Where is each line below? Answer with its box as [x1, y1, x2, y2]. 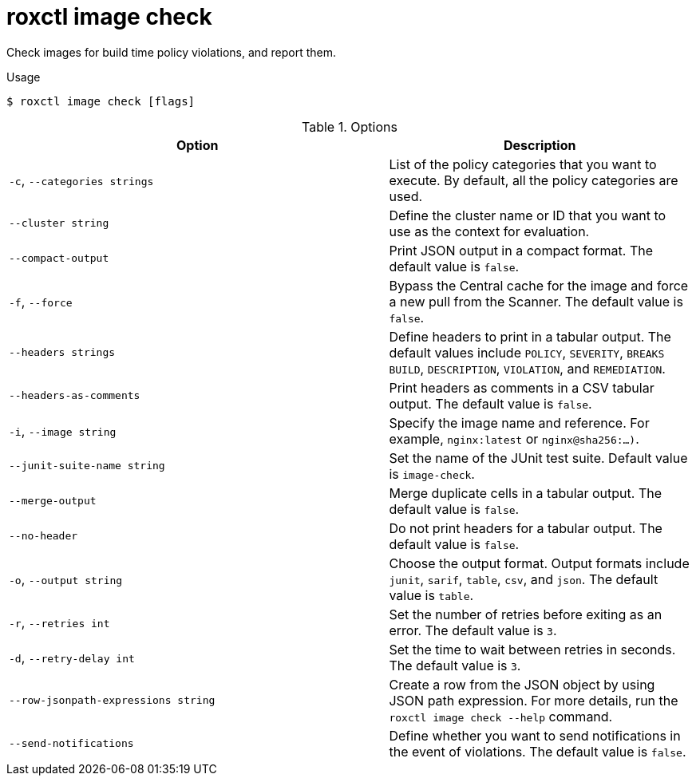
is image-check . [389, 465, 475, 482]
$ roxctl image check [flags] [6, 94, 196, 108]
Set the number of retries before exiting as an [389, 606, 662, 622]
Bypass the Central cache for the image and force [389, 277, 689, 294]
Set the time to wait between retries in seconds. [389, 641, 676, 658]
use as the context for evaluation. [389, 223, 590, 239]
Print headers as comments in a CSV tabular [389, 379, 654, 396]
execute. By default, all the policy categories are [389, 172, 678, 188]
